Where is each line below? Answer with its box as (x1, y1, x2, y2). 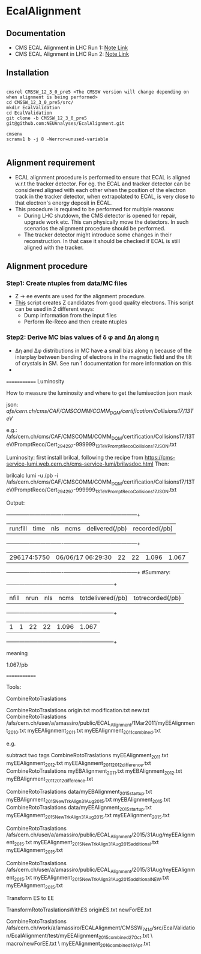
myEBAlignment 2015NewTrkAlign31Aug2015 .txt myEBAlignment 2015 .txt (6, 796, 170, 805)
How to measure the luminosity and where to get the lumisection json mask (6, 389, 193, 397)
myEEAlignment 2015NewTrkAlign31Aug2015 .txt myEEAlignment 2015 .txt (6, 811, 170, 820)
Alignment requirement (6, 158, 95, 168)
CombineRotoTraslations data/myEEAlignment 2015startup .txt (6, 803, 152, 812)
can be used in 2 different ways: (14, 305, 95, 313)
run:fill (9, 524, 27, 532)
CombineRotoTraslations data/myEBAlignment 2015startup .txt (6, 788, 152, 797)
